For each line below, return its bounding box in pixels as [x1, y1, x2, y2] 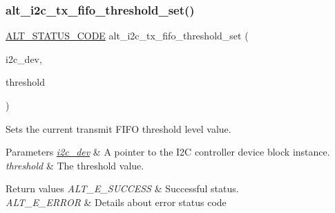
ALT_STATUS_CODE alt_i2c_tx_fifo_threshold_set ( [6, 28, 249, 43]
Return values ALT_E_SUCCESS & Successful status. [6, 181, 239, 196]
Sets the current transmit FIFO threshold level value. [6, 121, 231, 136]
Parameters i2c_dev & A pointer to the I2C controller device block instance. [6, 145, 330, 159]
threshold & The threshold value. [6, 158, 144, 172]
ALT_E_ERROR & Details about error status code [6, 194, 227, 209]
